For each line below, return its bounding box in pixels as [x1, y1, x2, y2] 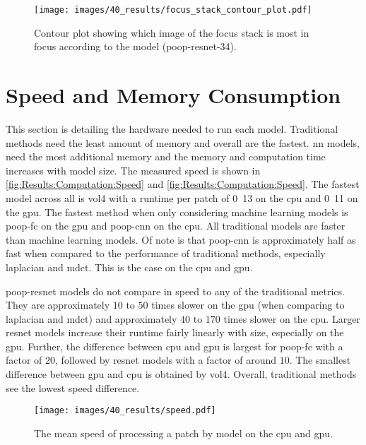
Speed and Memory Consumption [6, 81, 341, 109]
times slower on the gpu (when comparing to [151, 297, 345, 312]
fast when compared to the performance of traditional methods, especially [6, 246, 326, 261]
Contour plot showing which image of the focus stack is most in [34, 25, 309, 40]
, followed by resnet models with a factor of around [55, 352, 277, 367]
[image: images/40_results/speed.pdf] [34, 405, 216, 416]
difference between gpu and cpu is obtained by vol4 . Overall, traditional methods [6, 367, 357, 381]
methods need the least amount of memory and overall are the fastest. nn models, [6, 135, 360, 150]
